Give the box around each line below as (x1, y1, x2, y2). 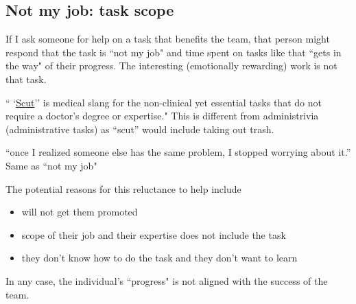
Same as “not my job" (5, 158, 97, 172)
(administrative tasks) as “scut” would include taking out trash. (5, 121, 274, 136)
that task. (5, 71, 47, 86)
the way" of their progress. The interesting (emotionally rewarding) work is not (5, 58, 337, 73)
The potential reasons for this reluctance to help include (5, 181, 241, 196)
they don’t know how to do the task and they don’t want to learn (21, 250, 298, 265)
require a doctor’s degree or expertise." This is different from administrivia (5, 108, 319, 123)
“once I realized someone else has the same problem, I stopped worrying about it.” (5, 145, 351, 159)
